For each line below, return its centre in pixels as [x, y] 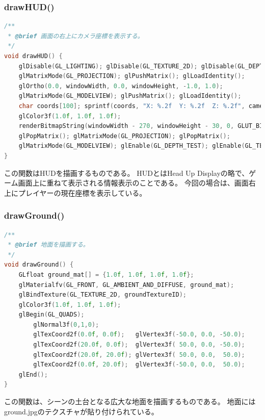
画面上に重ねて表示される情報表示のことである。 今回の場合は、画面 [133, 183]
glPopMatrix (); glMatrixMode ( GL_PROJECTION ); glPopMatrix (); [124, 136]
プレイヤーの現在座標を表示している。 [82, 192]
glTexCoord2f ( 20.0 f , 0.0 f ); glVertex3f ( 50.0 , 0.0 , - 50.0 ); [139, 345]
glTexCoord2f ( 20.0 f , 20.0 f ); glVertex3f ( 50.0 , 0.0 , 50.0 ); [139, 355]
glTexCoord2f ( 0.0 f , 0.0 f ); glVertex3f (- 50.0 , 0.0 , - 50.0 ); [139, 335]
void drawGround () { [39, 265]
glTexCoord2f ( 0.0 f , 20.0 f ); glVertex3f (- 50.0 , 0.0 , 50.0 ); [139, 365]
